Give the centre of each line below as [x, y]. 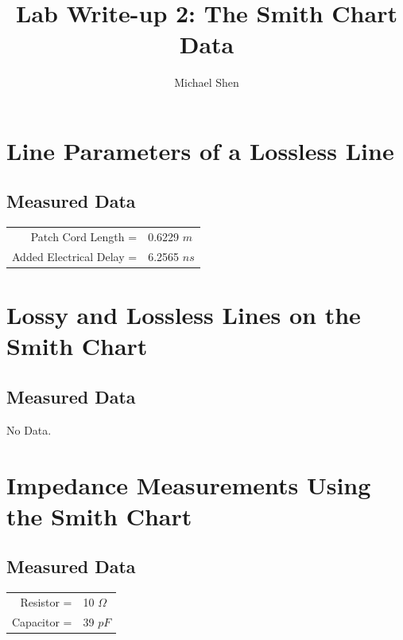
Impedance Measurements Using [189, 484]
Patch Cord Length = [84, 237]
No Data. [29, 429]
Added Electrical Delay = [75, 256]
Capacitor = [42, 621]
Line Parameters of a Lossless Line [200, 150]
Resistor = [46, 601]
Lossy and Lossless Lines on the [184, 315]
